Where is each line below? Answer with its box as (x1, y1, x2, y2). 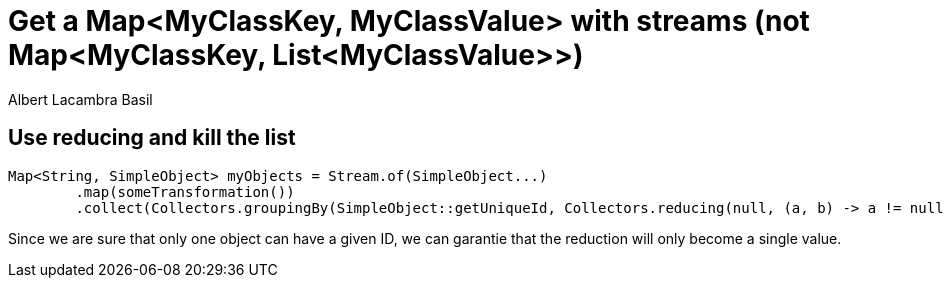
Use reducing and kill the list (8, 125, 296, 151)
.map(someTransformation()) (75, 183, 295, 200)
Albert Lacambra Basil (8, 90, 153, 108)
